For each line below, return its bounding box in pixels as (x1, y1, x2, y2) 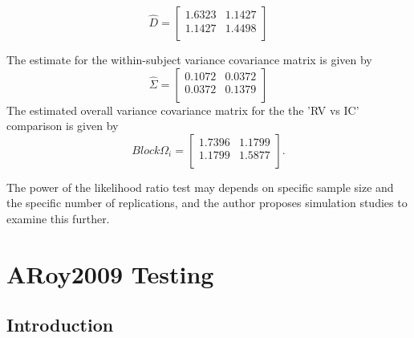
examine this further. (6, 210, 110, 226)
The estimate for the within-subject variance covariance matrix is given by (6, 51, 372, 67)
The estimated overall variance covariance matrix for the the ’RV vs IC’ (6, 101, 359, 118)
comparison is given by (6, 117, 119, 134)
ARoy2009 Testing (6, 257, 214, 290)
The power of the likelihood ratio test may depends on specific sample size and (6, 178, 394, 195)
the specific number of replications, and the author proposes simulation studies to (6, 194, 408, 211)
